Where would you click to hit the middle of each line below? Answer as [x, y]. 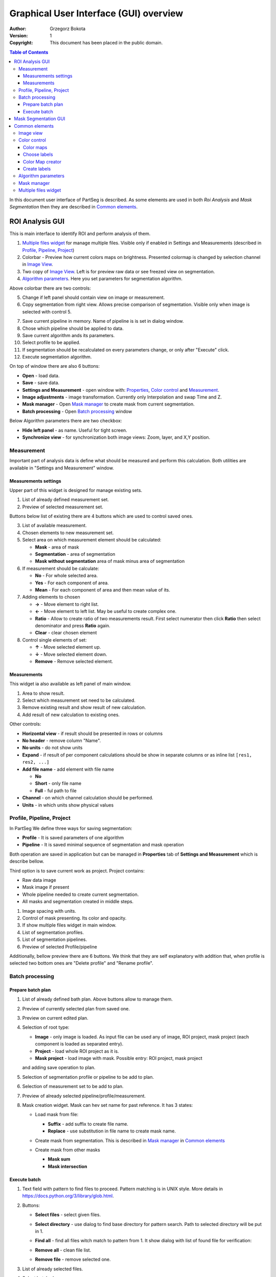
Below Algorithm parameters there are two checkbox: [66, 421]
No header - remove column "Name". [62, 741]
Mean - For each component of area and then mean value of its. [103, 589]
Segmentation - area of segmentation [75, 554]
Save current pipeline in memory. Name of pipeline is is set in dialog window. [103, 321]
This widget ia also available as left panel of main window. [70, 684]
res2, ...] [36, 762]
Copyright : [21, 43]
